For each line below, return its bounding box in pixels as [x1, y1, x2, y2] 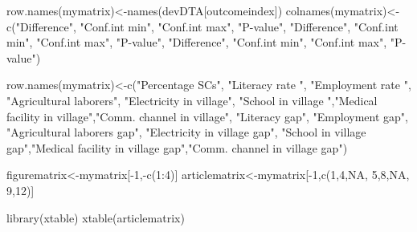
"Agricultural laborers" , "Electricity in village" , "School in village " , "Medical [6, 92, 378, 108]
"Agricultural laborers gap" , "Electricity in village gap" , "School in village [6, 124, 366, 140]
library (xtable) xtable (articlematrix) [6, 209, 185, 226]
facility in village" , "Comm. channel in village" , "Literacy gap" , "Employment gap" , [6, 108, 408, 124]
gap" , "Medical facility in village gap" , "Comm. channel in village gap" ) [6, 139, 348, 156]
